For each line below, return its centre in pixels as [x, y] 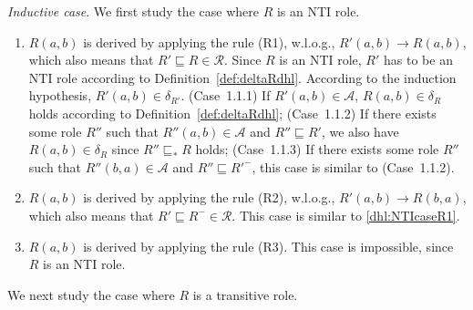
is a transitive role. [245, 294]
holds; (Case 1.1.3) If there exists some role [317, 149]
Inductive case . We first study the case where [133, 11]
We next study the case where [91, 294]
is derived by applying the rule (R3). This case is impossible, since [268, 246]
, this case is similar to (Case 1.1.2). [353, 166]
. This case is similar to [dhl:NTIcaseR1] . [346, 215]
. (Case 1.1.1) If [226, 95]
